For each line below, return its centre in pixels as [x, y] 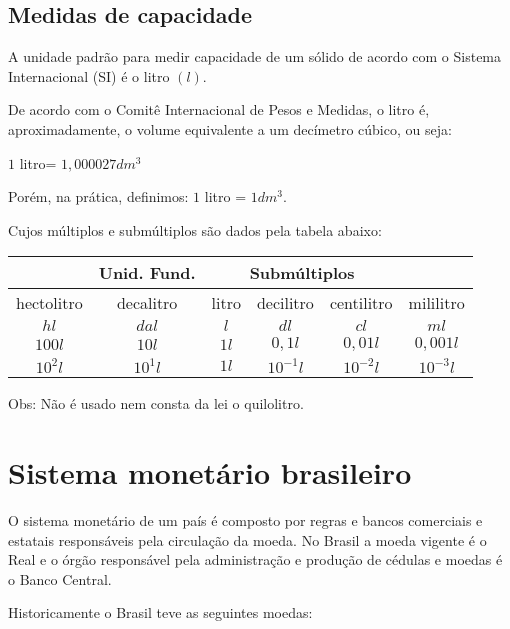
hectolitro [49, 303]
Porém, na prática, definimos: [98, 196]
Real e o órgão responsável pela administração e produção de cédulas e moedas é [255, 559]
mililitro [436, 303]
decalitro [147, 303]
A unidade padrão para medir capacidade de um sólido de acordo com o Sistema [255, 56]
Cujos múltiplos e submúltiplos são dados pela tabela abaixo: [195, 229]
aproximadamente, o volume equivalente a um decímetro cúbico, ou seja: [230, 128]
